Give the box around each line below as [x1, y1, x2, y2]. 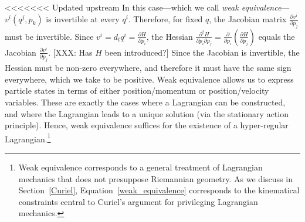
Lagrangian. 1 [5, 131, 51, 145]
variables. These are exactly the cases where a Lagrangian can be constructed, [5, 96, 286, 108]
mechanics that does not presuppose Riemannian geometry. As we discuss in [18, 172, 293, 185]
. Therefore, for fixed [128, 12, 203, 25]
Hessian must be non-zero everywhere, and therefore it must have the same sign [5, 62, 292, 74]
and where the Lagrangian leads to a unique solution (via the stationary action [5, 107, 289, 119]
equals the [258, 30, 295, 42]
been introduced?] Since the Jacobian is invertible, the [104, 46, 300, 58]
